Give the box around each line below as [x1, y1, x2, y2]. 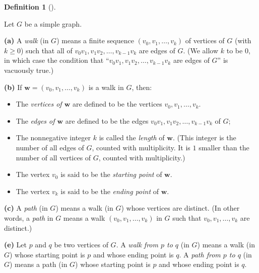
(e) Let [4, 239, 27, 250]
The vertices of [16, 99, 62, 109]
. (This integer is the [172, 132, 236, 143]
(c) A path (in [4, 203, 48, 213]
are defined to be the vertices [72, 99, 162, 109]
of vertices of [185, 35, 225, 46]
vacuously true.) [4, 64, 54, 75]
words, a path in [4, 212, 53, 223]
